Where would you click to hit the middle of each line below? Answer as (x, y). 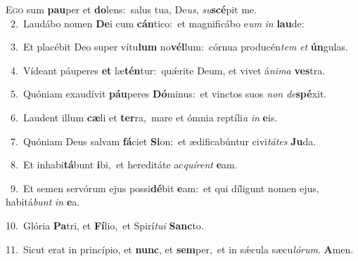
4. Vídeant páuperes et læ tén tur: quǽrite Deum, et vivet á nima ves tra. (168, 70)
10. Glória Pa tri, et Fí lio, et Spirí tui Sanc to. (105, 225)
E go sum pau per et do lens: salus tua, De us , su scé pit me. (131, 9)
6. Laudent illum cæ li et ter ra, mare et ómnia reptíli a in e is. (144, 117)
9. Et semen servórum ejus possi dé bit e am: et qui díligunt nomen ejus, (165, 188)
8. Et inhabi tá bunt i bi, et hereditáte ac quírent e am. (124, 165)
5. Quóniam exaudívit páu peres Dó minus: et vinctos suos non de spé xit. (168, 94)
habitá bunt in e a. (43, 202)
